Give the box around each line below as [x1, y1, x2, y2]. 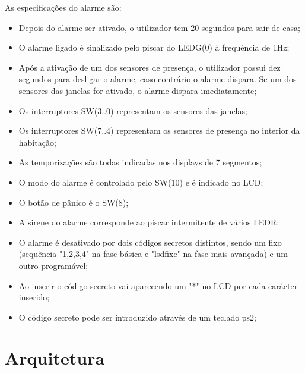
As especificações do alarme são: [5, 1, 122, 13]
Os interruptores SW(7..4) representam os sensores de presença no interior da [18, 124, 300, 137]
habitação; [18, 136, 56, 148]
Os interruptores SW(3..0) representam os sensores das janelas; [18, 104, 247, 117]
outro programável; [18, 259, 88, 271]
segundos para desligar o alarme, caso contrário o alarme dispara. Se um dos [18, 73, 297, 85]
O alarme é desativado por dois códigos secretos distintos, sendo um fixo [18, 236, 282, 248]
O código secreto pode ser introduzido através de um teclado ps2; [18, 311, 257, 323]
